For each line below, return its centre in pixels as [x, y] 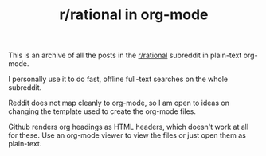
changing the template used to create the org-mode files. [102, 111]
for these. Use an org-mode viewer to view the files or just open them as [127, 135]
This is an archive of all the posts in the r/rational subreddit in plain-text [125, 55]
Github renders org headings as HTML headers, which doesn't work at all [129, 127]
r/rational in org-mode [134, 15]
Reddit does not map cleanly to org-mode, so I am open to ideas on [119, 103]
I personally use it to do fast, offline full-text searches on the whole [118, 79]
